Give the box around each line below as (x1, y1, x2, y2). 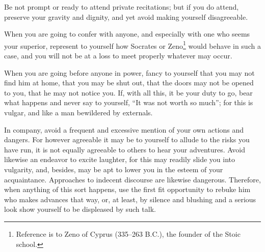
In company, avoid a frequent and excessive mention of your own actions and (4, 124, 244, 135)
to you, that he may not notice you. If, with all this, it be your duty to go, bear (4, 87, 253, 98)
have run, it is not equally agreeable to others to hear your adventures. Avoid (4, 144, 245, 154)
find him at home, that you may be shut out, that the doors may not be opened (4, 77, 254, 88)
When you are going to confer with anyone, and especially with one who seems (4, 28, 250, 39)
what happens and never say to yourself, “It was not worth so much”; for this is (4, 97, 253, 108)
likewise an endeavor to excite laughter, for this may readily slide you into (4, 154, 235, 165)
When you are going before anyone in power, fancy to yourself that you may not (4, 67, 255, 78)
